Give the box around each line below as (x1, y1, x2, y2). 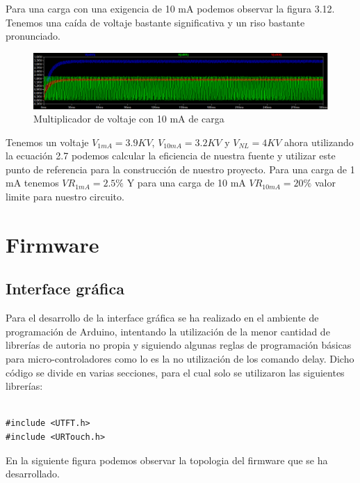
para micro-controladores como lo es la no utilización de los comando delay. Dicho (6, 351, 354, 366)
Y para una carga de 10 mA (126, 175, 246, 190)
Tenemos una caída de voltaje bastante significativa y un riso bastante (6, 15, 305, 29)
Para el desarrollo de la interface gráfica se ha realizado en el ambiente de (6, 310, 319, 325)
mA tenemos (6, 175, 59, 190)
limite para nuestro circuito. (6, 189, 124, 204)
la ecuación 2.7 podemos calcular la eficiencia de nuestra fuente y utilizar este (6, 148, 336, 163)
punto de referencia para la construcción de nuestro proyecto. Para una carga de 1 (6, 161, 355, 176)
